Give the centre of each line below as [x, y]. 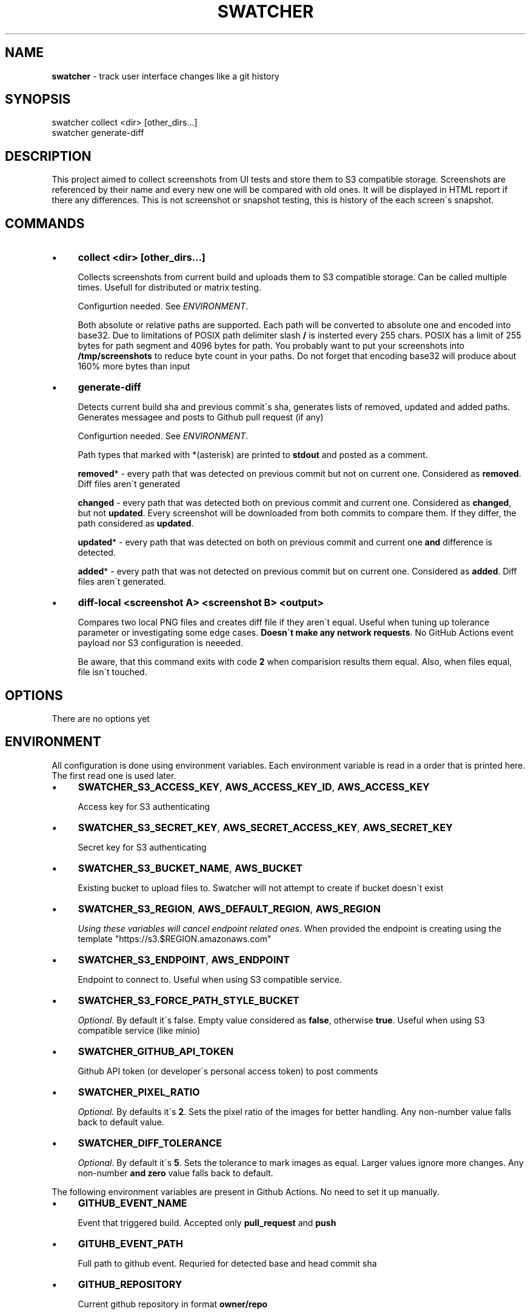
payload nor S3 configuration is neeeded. [161, 643]
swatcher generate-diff [98, 133]
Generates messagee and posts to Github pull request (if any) [201, 417]
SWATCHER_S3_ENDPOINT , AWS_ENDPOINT [184, 959]
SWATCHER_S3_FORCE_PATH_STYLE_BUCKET [189, 1000]
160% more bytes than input [134, 366]
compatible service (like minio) [139, 1030]
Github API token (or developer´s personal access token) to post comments [228, 1071]
